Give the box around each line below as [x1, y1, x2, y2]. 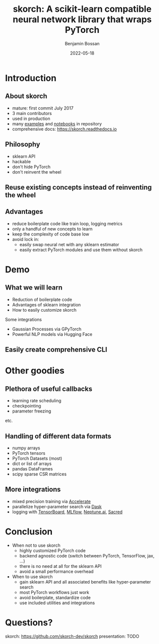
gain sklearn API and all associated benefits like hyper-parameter [19, 579, 151, 585]
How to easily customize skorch [12, 307, 77, 313]
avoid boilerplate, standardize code [19, 594, 91, 600]
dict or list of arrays [12, 461, 52, 467]
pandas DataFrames [12, 466, 53, 471]
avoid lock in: [12, 236, 39, 242]
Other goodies [5, 365, 65, 377]
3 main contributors [12, 110, 52, 116]
